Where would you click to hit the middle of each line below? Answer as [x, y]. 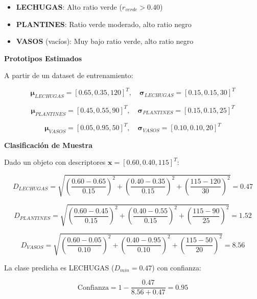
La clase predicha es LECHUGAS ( [59, 267]
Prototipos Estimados [43, 58]
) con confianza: [177, 267]
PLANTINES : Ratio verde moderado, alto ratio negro [104, 24]
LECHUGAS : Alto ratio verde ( [69, 7]
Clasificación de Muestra [49, 145]
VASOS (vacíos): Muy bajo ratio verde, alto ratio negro [105, 41]
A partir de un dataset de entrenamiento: [69, 75]
